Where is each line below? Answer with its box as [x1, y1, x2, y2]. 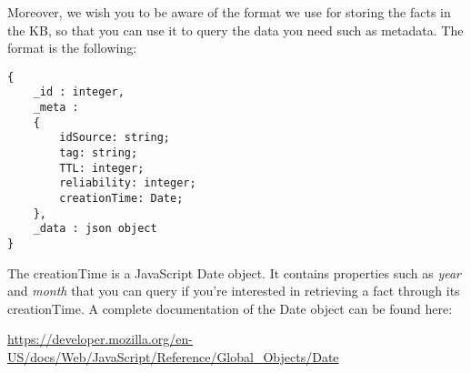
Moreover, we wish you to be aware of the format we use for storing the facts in [7, 3, 451, 21]
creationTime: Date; [59, 192, 184, 206]
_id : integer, [33, 86, 125, 99]
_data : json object [33, 222, 157, 236]
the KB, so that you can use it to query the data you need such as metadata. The [7, 20, 464, 39]
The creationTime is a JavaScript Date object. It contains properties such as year [7, 263, 461, 282]
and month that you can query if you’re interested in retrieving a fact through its [7, 281, 460, 300]
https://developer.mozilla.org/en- [7, 329, 193, 348]
